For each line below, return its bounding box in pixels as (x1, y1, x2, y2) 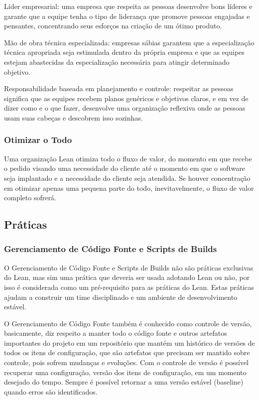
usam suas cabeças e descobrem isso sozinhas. (4, 112, 143, 123)
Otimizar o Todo (4, 133, 72, 146)
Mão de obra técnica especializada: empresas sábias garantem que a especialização (4, 37, 255, 47)
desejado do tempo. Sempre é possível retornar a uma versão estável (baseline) (4, 377, 244, 387)
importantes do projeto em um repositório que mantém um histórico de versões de (4, 337, 255, 348)
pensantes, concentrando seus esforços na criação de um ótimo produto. (4, 20, 222, 31)
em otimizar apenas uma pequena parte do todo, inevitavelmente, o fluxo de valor (4, 182, 254, 193)
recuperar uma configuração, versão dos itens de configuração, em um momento (4, 367, 247, 377)
